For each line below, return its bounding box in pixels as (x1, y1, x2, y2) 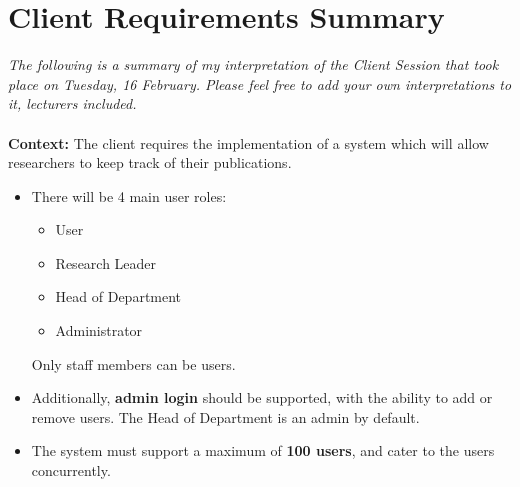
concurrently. (31, 460, 111, 481)
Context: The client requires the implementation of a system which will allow (8, 132, 489, 153)
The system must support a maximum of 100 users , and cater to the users (31, 440, 495, 461)
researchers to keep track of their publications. (8, 152, 292, 173)
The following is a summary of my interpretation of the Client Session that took (8, 54, 499, 75)
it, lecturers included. (8, 93, 137, 114)
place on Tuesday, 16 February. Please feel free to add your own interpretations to (8, 73, 512, 94)
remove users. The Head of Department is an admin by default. (31, 406, 420, 427)
